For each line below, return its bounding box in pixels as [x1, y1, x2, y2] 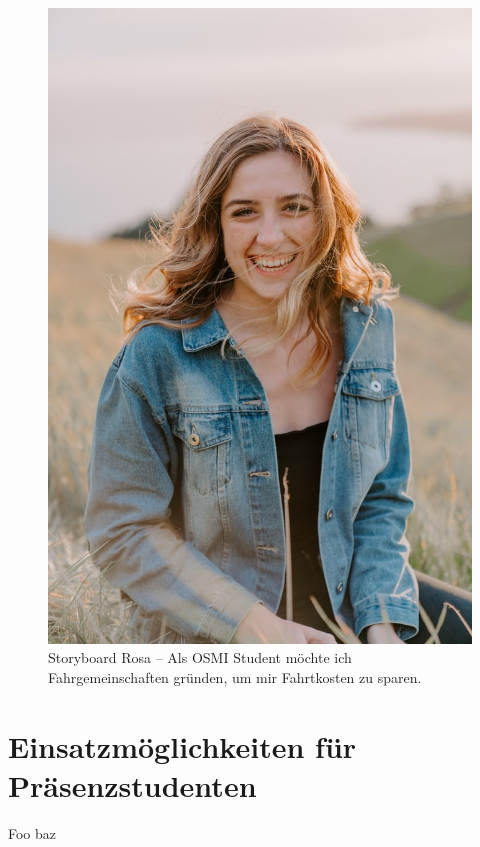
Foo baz [8, 822, 57, 843]
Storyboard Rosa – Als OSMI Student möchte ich [48, 647, 352, 668]
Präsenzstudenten [8, 764, 257, 805]
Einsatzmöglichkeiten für [8, 725, 357, 766]
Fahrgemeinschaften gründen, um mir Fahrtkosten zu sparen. [48, 666, 422, 687]
